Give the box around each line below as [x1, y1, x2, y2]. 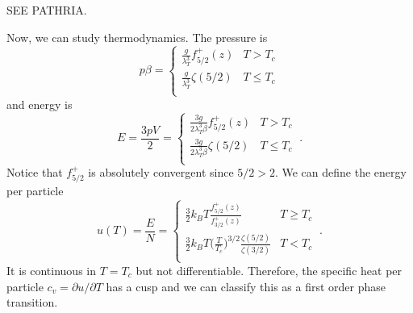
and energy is [6, 95, 73, 112]
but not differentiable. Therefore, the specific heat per [136, 262, 403, 278]
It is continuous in [6, 262, 96, 278]
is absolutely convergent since [88, 164, 234, 181]
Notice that [6, 164, 63, 181]
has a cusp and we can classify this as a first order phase [106, 278, 386, 294]
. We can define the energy [274, 164, 407, 181]
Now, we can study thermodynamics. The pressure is [6, 28, 268, 45]
